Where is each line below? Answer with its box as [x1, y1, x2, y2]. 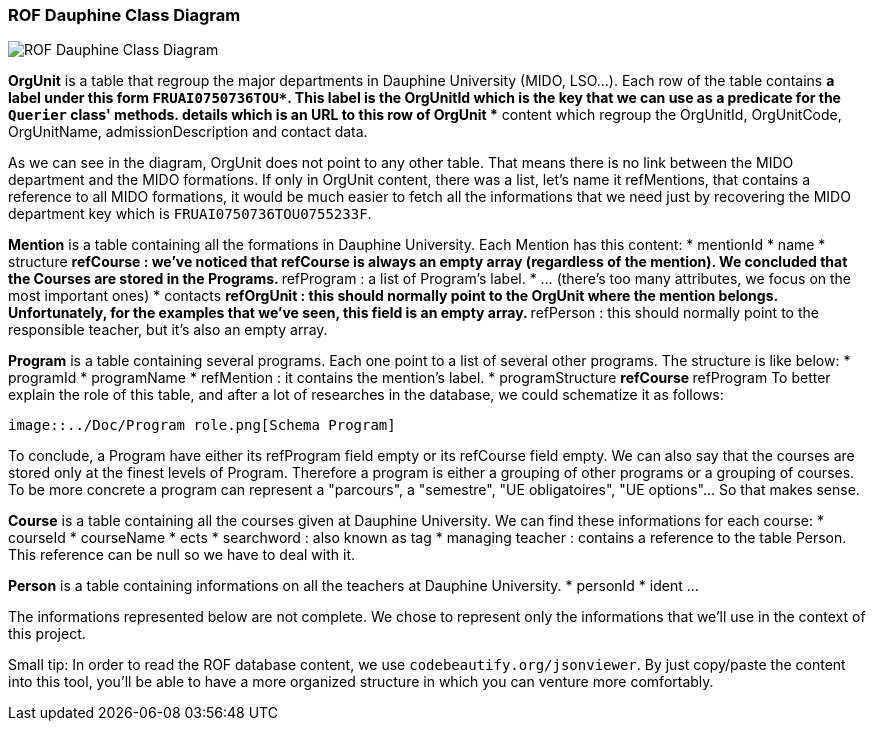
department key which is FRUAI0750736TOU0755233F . [8, 205, 372, 223]
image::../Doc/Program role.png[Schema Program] [8, 417, 396, 434]
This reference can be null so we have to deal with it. [8, 546, 356, 564]
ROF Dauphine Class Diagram [8, 5, 241, 25]
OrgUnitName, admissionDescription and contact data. [8, 123, 368, 141]
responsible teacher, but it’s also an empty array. [8, 321, 328, 339]
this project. [8, 625, 86, 643]
